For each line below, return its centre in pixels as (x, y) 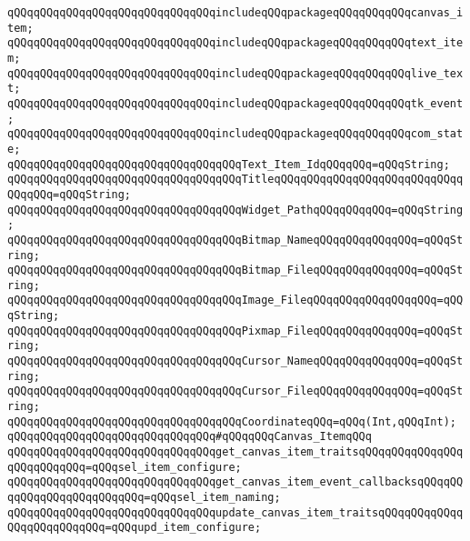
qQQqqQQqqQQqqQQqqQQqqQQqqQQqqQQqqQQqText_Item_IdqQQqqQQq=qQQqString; (229, 164)
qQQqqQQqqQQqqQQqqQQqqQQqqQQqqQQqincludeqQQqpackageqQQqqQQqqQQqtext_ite (235, 43)
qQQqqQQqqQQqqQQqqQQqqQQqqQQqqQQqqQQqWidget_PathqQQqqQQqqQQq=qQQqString (235, 210)
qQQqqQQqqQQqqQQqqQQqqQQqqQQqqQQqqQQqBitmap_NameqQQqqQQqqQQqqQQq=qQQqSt (235, 240)
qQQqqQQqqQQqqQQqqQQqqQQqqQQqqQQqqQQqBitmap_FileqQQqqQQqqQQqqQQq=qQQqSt (235, 270)
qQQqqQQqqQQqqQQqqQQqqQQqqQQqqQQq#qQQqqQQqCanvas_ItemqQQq (190, 437)
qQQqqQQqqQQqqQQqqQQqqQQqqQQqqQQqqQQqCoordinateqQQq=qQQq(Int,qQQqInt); (232, 421)
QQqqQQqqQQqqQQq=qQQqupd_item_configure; (135, 528)
